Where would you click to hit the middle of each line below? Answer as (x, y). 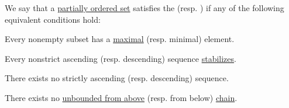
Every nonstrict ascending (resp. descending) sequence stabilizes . (121, 58)
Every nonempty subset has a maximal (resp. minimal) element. (120, 39)
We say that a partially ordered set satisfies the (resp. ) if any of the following (144, 8)
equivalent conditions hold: (53, 19)
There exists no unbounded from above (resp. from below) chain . (121, 97)
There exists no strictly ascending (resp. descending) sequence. (117, 78)
